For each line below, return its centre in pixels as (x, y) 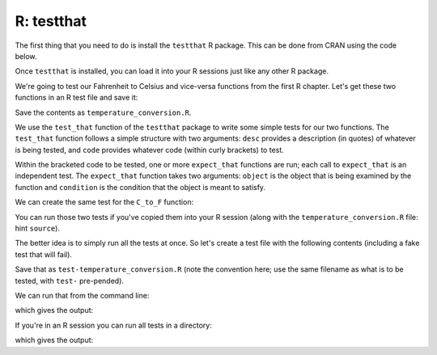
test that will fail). (44, 254)
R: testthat (51, 21)
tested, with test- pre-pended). (70, 281)
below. (26, 56)
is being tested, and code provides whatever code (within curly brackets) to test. (150, 150)
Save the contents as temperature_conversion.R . (103, 112)
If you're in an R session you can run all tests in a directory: (113, 325)
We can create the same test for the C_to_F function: (104, 202)
